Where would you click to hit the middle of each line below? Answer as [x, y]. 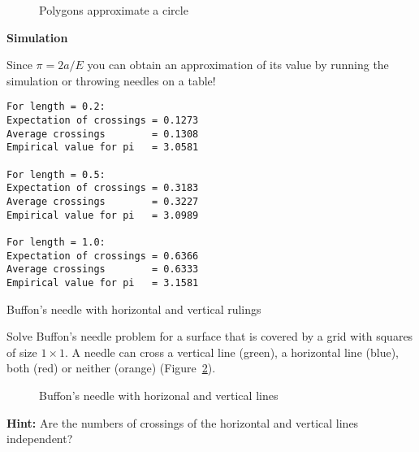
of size [22, 352]
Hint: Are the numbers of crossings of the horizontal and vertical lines [183, 422]
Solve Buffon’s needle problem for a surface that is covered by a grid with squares [210, 336]
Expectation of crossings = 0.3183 [103, 188]
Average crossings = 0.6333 [103, 269]
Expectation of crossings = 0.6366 [103, 256]
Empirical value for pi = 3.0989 [103, 215]
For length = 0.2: [56, 107]
